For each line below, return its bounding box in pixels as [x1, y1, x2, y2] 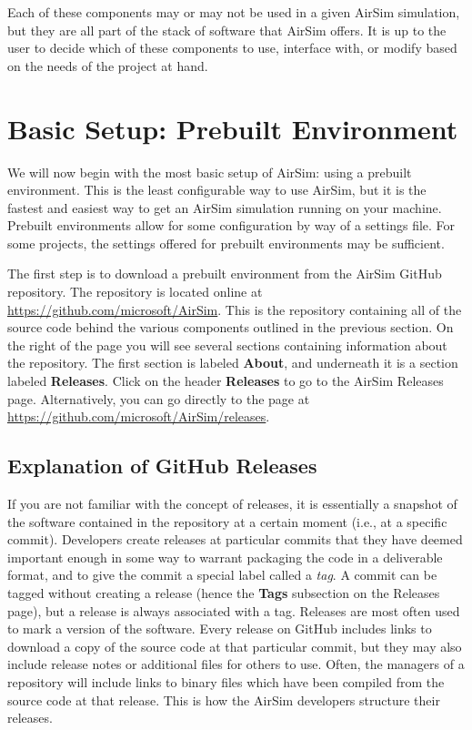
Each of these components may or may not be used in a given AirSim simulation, [7, 3, 460, 21]
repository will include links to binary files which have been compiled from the [7, 672, 445, 691]
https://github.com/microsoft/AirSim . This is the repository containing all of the [7, 299, 462, 319]
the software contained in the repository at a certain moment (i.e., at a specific [7, 512, 447, 531]
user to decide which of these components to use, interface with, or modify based [7, 38, 457, 57]
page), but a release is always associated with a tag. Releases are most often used [7, 601, 460, 620]
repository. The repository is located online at [7, 282, 263, 301]
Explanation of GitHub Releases [7, 451, 317, 480]
